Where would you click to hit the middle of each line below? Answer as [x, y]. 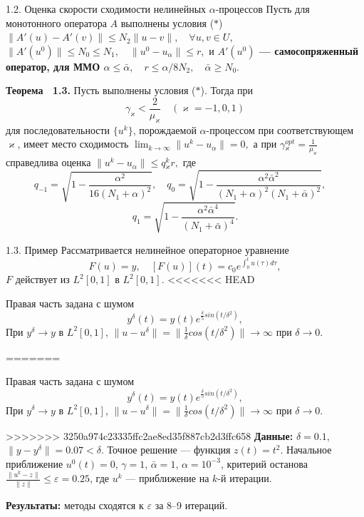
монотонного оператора [56, 22]
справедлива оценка [48, 162]
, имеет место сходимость [73, 144]
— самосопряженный [308, 50]
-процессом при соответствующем [280, 129]
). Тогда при [227, 90]
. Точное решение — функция [166, 450]
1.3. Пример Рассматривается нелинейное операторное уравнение [147, 249]
